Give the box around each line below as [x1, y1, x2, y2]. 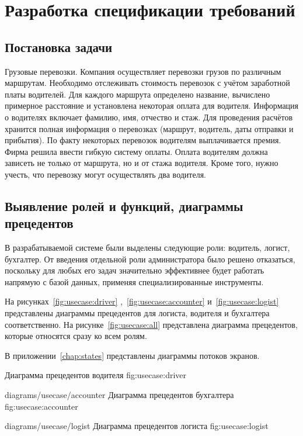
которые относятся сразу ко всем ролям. [5, 330, 147, 342]
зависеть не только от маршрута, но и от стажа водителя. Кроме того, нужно [5, 157, 278, 169]
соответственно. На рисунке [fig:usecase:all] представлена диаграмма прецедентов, [5, 318, 298, 330]
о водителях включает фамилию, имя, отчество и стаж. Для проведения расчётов [5, 110, 293, 123]
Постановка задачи [5, 37, 113, 56]
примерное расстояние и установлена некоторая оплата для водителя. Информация [5, 99, 299, 112]
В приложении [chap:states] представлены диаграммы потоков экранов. [5, 349, 260, 361]
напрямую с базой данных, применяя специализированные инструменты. [5, 275, 264, 288]
